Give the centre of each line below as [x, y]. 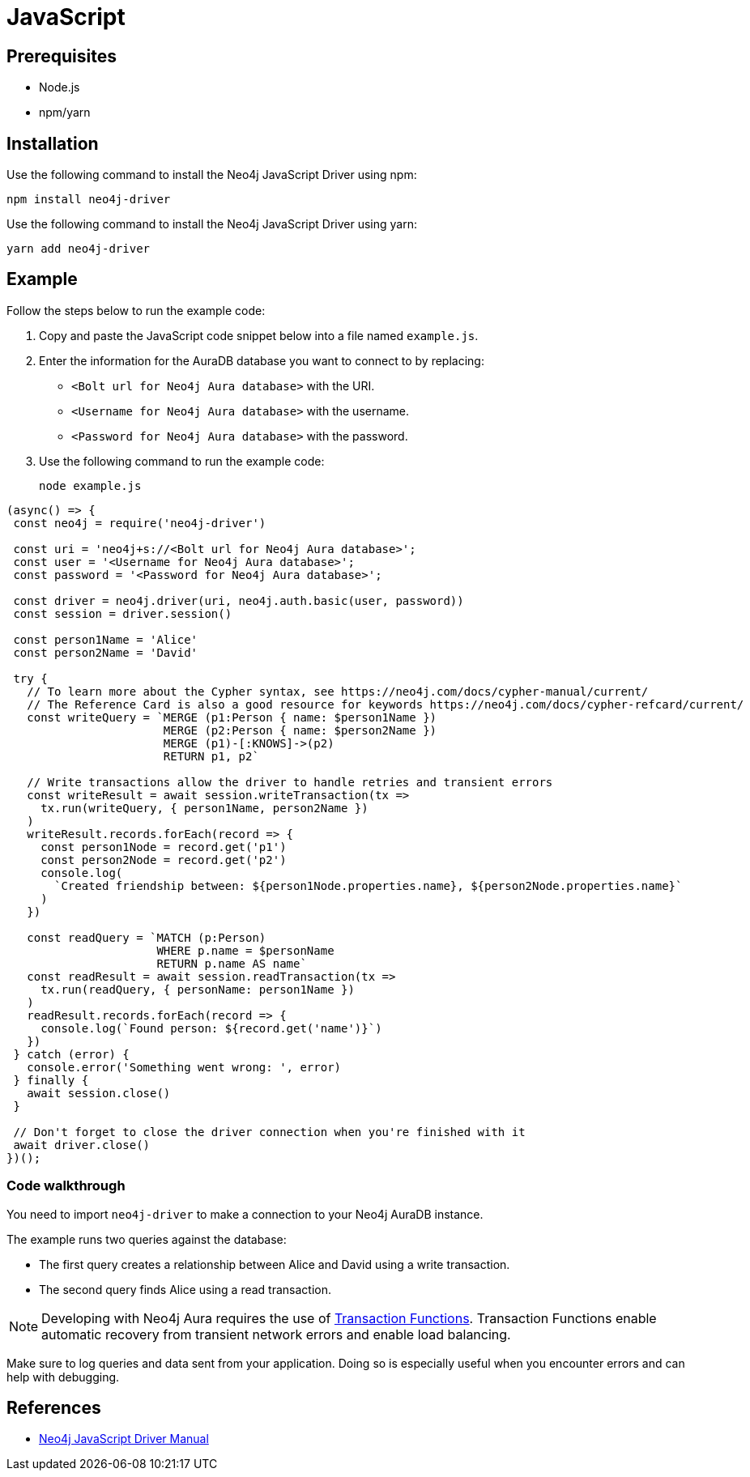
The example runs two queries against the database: [147, 1239]
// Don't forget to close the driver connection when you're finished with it [269, 1132]
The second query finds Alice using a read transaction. [185, 1289]
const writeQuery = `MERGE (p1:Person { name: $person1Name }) [232, 717]
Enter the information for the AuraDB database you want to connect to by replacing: [262, 360]
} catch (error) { [71, 1054]
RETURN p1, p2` [211, 756]
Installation [53, 143]
